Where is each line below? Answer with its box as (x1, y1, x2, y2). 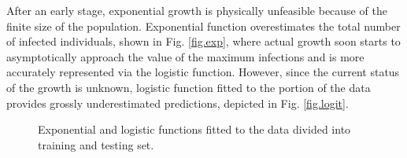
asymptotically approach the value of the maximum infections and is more (6, 48, 364, 64)
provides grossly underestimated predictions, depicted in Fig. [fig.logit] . (6, 94, 349, 111)
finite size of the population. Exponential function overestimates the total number (6, 17, 401, 34)
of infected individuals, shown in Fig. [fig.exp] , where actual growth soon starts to (6, 33, 401, 50)
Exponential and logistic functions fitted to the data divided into (38, 121, 351, 138)
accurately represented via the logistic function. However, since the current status (6, 64, 400, 80)
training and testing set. (38, 136, 154, 152)
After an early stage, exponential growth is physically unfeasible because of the (6, 2, 387, 18)
